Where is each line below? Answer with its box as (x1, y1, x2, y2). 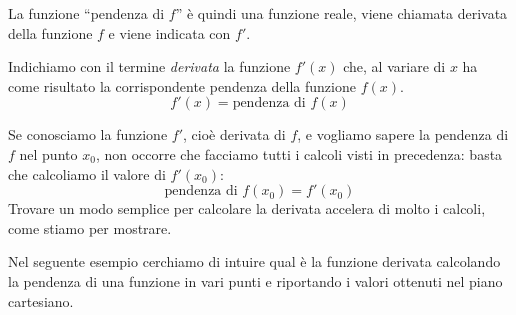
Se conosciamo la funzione (8, 124, 168, 145)
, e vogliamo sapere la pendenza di (297, 124, 509, 145)
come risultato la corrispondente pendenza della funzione (8, 75, 356, 96)
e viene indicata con (108, 22, 231, 43)
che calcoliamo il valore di (8, 163, 166, 184)
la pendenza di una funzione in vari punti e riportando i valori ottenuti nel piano (8, 270, 503, 291)
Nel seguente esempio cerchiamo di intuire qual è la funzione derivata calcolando (8, 251, 501, 272)
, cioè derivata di (183, 124, 286, 145)
